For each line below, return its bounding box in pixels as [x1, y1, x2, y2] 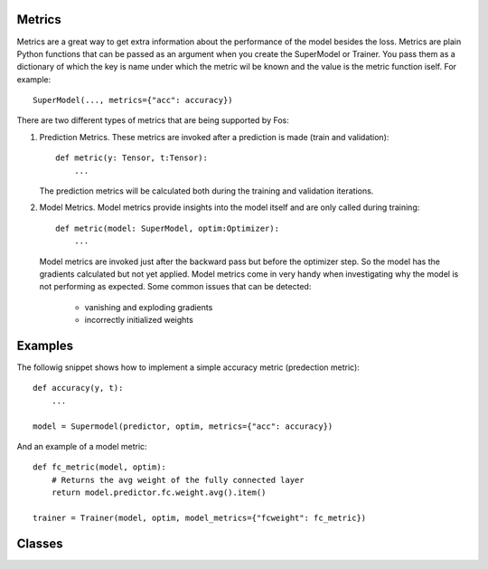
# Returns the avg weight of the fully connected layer [51, 475, 305, 485]
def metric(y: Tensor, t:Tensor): [55, 153, 208, 163]
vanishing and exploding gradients [84, 301, 213, 312]
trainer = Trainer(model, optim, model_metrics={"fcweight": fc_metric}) [33, 512, 367, 523]
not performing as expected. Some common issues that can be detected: [39, 281, 312, 292]
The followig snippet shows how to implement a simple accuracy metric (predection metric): [16, 362, 361, 373]
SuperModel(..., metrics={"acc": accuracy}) [33, 95, 234, 106]
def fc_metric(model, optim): [33, 462, 167, 472]
